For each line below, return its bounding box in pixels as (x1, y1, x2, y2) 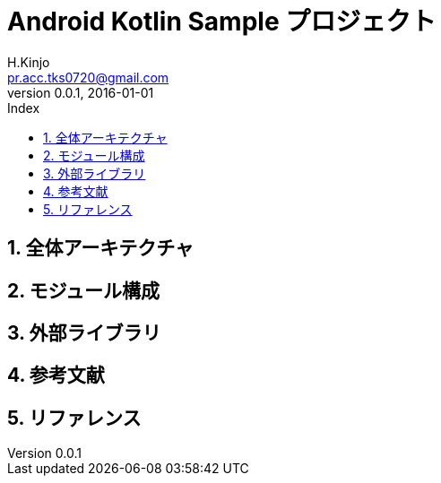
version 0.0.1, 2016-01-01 (7, 84, 154, 100)
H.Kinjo (7, 54, 50, 70)
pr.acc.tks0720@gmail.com (7, 69, 169, 85)
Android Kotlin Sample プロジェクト (7, 6, 437, 37)
